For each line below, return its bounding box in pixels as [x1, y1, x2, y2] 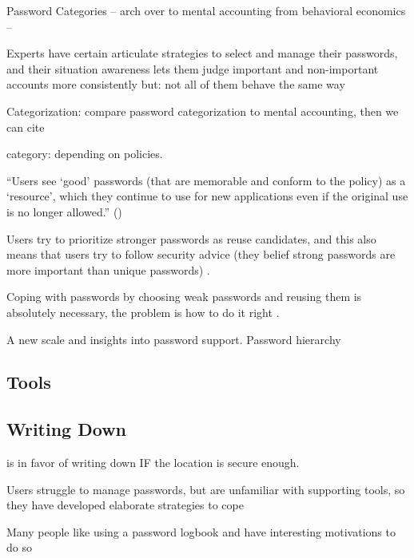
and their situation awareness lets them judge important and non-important [6, 60, 379, 77]
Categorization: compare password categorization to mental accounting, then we [6, 102, 399, 119]
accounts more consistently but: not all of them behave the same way [6, 76, 345, 93]
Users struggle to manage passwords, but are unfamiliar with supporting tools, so [6, 481, 405, 497]
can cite [6, 118, 45, 135]
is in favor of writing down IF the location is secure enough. [6, 454, 300, 471]
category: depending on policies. [6, 145, 163, 162]
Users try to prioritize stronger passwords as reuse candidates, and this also [6, 230, 376, 247]
